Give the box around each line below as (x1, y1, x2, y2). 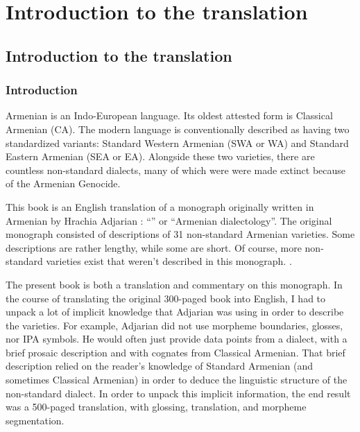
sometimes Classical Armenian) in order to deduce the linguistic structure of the (6, 372, 348, 387)
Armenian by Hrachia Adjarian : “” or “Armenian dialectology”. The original (6, 213, 332, 227)
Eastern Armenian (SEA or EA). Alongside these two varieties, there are (6, 149, 315, 164)
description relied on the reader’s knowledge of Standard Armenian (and (6, 358, 313, 373)
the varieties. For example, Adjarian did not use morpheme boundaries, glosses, (6, 318, 343, 332)
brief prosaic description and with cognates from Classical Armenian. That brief (6, 345, 345, 359)
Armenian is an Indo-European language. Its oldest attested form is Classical (6, 108, 333, 123)
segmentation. (6, 413, 65, 427)
